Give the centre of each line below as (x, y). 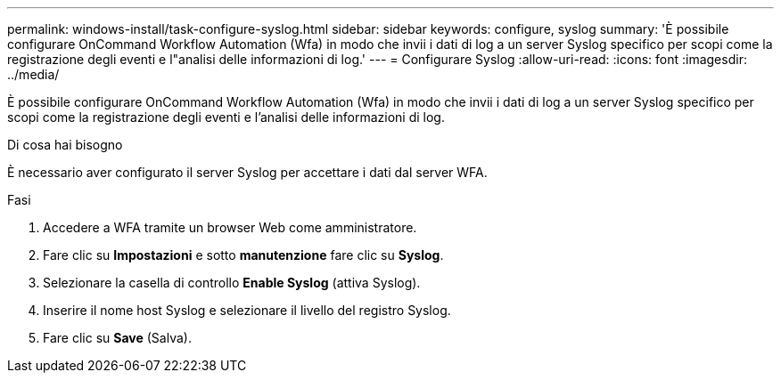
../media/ (33, 74)
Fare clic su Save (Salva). (117, 338)
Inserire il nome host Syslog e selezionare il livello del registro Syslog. (247, 310)
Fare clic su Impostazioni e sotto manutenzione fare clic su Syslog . (243, 255)
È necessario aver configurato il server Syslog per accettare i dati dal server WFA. (247, 172)
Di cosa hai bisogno (65, 145)
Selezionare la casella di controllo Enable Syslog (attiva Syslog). (232, 283)
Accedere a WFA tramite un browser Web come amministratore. (230, 227)
